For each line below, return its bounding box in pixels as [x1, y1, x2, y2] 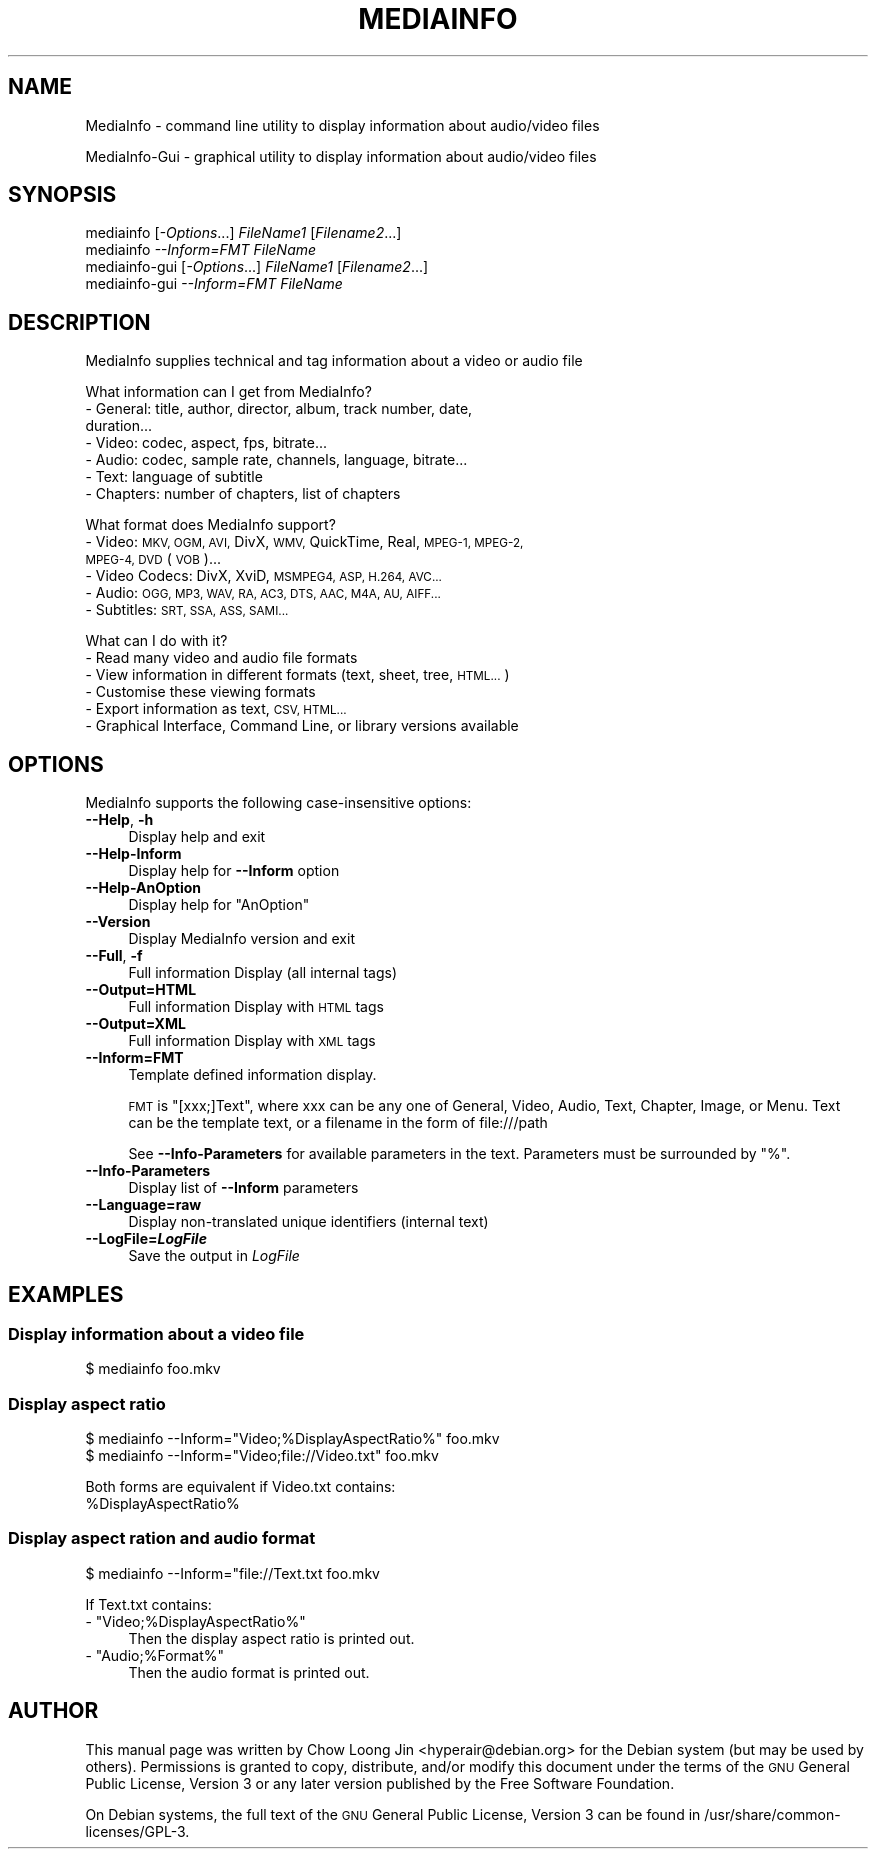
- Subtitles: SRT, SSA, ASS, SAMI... [85, 601, 289, 619]
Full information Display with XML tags [128, 1032, 376, 1050]
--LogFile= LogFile [85, 1230, 207, 1248]
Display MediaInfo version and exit [128, 930, 355, 948]
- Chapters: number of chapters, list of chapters [85, 485, 401, 503]
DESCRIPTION [8, 309, 151, 335]
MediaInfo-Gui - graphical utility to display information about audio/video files [85, 147, 597, 165]
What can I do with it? [85, 632, 228, 650]
